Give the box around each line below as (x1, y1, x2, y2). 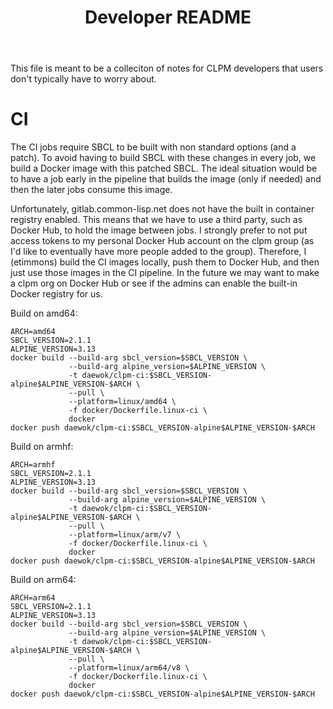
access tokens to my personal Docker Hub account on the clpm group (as (10, 235, 315, 247)
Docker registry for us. (10, 288, 103, 300)
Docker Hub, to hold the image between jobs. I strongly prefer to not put (10, 224, 308, 236)
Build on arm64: (10, 574, 77, 586)
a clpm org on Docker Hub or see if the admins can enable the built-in (10, 277, 298, 290)
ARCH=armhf (10, 460, 56, 470)
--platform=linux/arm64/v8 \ (68, 663, 190, 673)
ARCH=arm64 (10, 593, 56, 603)
